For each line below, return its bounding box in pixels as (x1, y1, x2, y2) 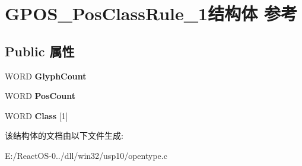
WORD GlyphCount (5, 69, 87, 82)
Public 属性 (5, 41, 75, 60)
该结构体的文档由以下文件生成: (5, 129, 123, 142)
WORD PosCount (5, 90, 75, 102)
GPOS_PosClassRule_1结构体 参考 (5, 1, 297, 25)
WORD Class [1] (5, 109, 68, 122)
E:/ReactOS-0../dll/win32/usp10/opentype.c (5, 149, 167, 161)
